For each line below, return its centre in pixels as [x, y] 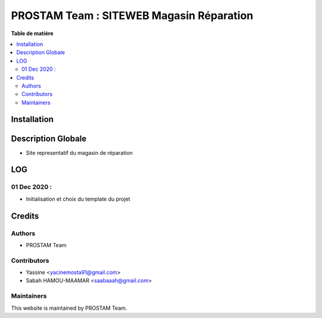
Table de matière [32, 33]
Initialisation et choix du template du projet [78, 199]
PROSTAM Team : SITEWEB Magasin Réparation [132, 15]
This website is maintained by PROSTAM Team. [69, 308]
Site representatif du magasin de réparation [79, 152]
